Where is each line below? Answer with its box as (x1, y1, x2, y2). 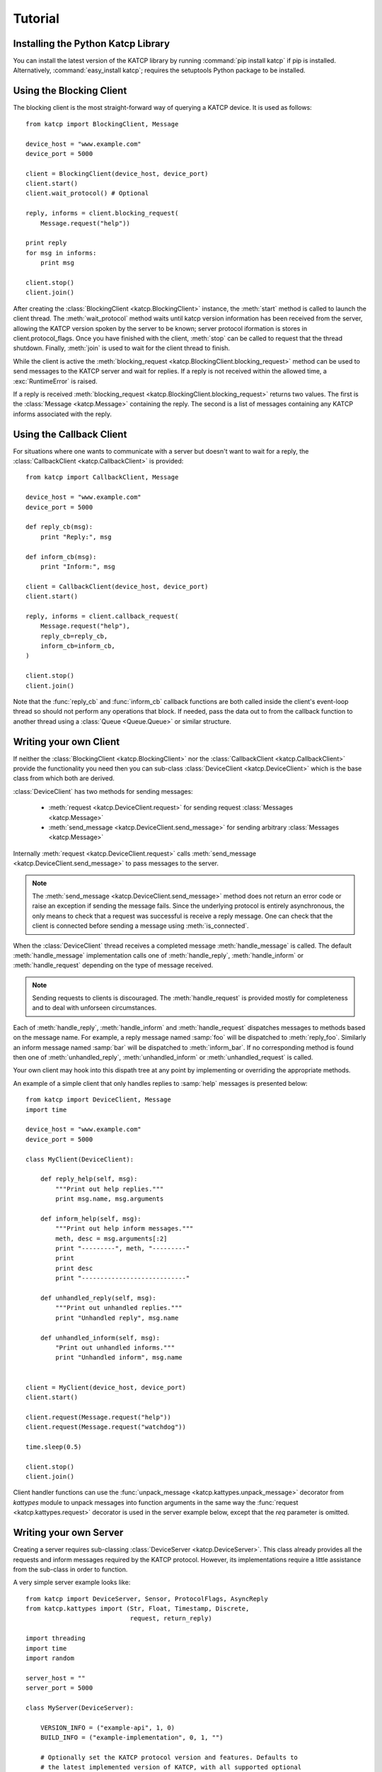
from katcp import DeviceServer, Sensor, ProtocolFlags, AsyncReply (25, 1595, 268, 1603)
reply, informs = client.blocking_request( (25, 209, 179, 218)
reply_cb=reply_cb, (40, 632, 108, 640)
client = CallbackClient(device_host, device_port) (25, 582, 209, 590)
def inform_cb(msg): (25, 553, 97, 561)
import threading (25, 1634, 86, 1642)
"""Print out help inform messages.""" (55, 1225, 194, 1233)
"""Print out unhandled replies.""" (55, 1304, 183, 1312)
